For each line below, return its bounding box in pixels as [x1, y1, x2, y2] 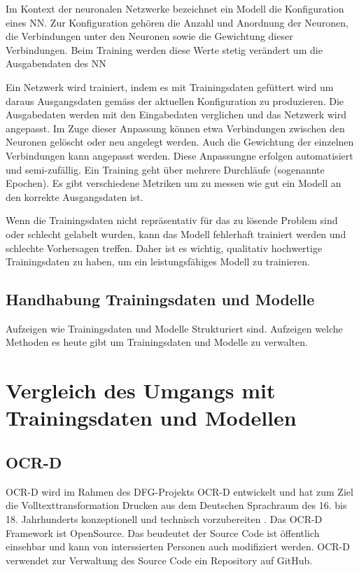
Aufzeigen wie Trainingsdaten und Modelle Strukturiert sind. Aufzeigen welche [6, 321, 343, 335]
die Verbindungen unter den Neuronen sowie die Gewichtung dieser [6, 29, 293, 43]
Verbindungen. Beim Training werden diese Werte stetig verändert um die [6, 42, 323, 57]
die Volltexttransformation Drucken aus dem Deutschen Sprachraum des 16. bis [6, 498, 347, 512]
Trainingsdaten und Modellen [6, 403, 297, 432]
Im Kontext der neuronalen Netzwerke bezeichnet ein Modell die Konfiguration [6, 1, 344, 15]
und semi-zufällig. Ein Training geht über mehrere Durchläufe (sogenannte [6, 162, 325, 176]
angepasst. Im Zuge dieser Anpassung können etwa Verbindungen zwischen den [6, 120, 345, 135]
